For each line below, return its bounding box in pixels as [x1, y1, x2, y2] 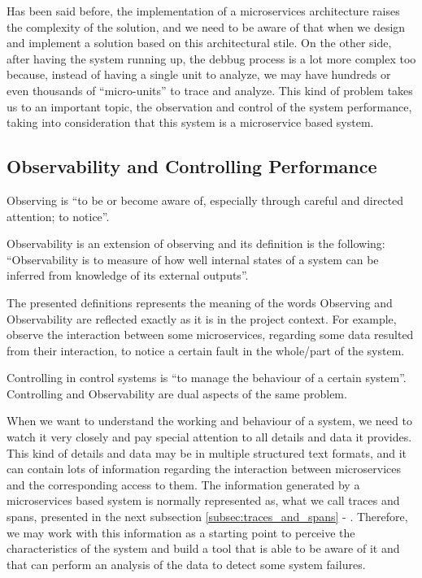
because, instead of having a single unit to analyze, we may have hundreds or [7, 66, 391, 83]
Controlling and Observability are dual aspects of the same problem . [7, 385, 347, 402]
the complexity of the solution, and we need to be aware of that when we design [7, 18, 406, 35]
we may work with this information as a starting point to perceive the [7, 524, 355, 541]
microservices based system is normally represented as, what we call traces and [7, 492, 400, 509]
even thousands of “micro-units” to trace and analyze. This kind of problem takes [7, 81, 413, 98]
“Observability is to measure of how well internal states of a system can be [7, 250, 379, 267]
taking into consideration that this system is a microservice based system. [7, 114, 374, 131]
